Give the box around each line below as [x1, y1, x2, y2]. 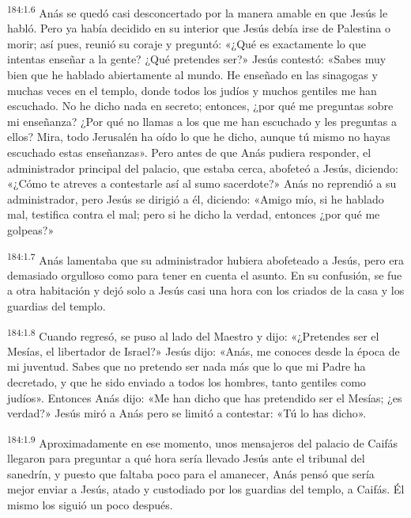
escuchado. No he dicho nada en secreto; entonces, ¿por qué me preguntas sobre [7, 97, 394, 114]
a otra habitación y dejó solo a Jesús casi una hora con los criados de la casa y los [7, 282, 405, 299]
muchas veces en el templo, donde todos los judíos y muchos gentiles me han [7, 82, 377, 98]
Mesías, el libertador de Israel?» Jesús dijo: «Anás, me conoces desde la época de [7, 342, 400, 359]
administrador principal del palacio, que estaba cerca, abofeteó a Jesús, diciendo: [7, 159, 398, 176]
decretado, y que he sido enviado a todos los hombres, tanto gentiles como [7, 374, 366, 390]
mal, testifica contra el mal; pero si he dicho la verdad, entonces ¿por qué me [7, 206, 380, 223]
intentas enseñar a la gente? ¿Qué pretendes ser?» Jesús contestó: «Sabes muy [7, 51, 386, 67]
